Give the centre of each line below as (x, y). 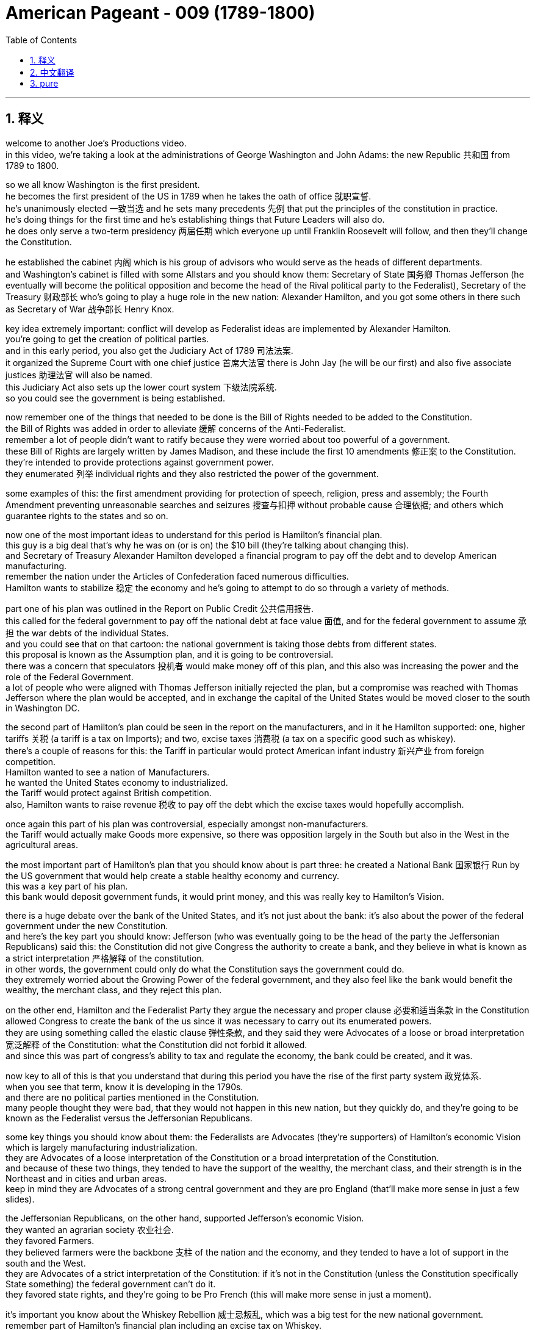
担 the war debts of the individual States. (87, 633)
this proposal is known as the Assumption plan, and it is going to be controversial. (170, 654)
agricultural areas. (42, 844)
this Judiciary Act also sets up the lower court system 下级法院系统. (141, 387)
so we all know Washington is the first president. (103, 184)
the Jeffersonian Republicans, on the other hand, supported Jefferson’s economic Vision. (185, 1218)
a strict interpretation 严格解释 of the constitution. (105, 958)
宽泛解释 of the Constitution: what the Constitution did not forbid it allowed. (156, 1044)
